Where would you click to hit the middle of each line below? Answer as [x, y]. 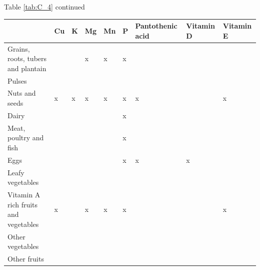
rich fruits [23, 204]
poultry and [26, 138]
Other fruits [26, 259]
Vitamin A [24, 194]
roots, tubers [27, 58]
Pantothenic [156, 26]
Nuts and [22, 93]
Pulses [17, 80]
